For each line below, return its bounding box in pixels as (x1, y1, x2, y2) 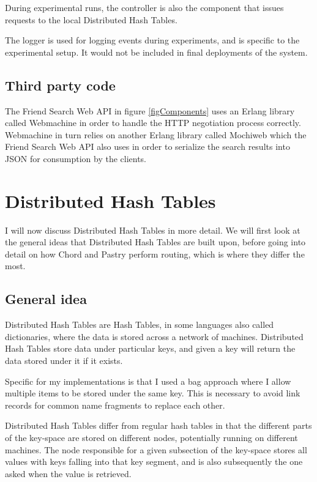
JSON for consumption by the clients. (5, 152, 147, 165)
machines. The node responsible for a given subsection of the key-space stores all (5, 443, 307, 456)
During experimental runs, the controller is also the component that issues (5, 1, 284, 13)
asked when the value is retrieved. (5, 467, 132, 480)
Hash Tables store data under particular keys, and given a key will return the (5, 342, 296, 355)
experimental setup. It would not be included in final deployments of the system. (5, 45, 308, 58)
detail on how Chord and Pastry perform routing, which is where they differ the (5, 247, 305, 260)
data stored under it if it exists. (5, 354, 123, 367)
